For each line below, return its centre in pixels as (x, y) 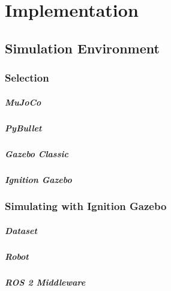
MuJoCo (23, 102)
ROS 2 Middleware (45, 282)
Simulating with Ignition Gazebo (86, 206)
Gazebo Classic (37, 153)
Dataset (21, 230)
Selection (27, 78)
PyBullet (23, 127)
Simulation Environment (82, 48)
